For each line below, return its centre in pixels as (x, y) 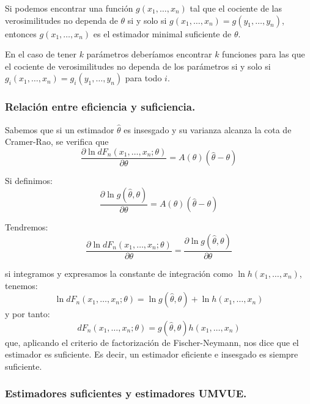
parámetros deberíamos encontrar (149, 54)
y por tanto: (28, 314)
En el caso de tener (41, 54)
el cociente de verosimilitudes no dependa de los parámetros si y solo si (138, 66)
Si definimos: (29, 181)
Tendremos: (27, 227)
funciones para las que (264, 54)
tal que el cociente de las (236, 8)
